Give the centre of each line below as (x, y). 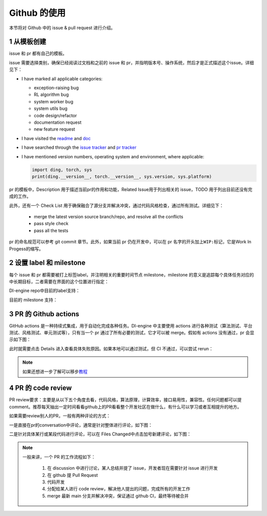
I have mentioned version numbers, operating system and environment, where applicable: (113, 156)
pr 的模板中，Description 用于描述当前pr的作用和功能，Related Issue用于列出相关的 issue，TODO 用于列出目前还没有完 (131, 189)
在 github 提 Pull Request (73, 475)
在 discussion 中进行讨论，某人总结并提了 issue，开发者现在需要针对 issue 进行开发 (133, 468)
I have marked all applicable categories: (62, 79)
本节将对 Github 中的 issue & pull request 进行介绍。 (62, 28)
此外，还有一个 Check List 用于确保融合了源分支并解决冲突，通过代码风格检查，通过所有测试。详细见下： (116, 205)
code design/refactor (55, 115)
